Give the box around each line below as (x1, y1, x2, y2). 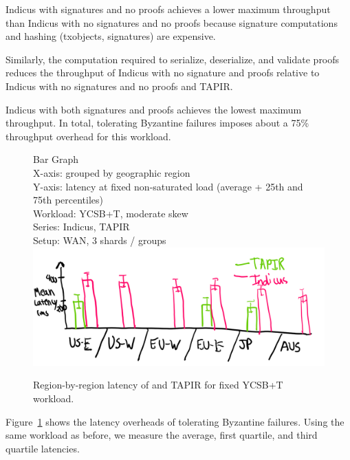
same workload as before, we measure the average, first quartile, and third (6, 428, 318, 442)
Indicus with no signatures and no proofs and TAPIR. (6, 78, 233, 93)
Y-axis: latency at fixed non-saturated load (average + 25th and (33, 179, 303, 193)
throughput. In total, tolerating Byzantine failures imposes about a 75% (6, 116, 309, 130)
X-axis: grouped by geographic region (33, 165, 190, 179)
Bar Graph (33, 152, 79, 166)
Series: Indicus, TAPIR (33, 219, 130, 234)
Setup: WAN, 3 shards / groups (33, 232, 166, 247)
